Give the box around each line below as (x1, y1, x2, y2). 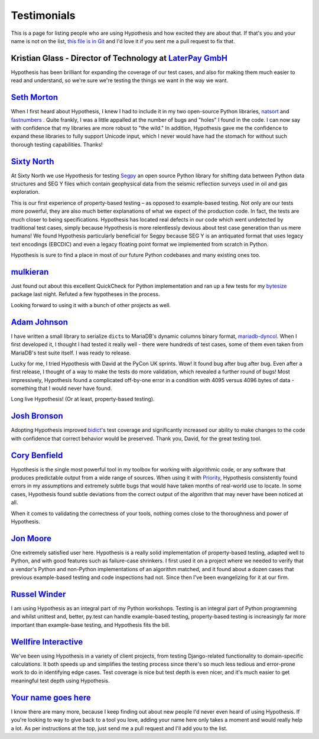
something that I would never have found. (11, 385, 112, 392)
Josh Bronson (11, 411, 63, 421)
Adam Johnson (11, 317, 68, 327)
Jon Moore (11, 533, 52, 543)
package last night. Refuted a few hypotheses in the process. (11, 291, 160, 298)
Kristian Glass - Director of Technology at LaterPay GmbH (11, 53, 227, 63)
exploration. (11, 188, 40, 196)
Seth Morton (11, 92, 58, 103)
